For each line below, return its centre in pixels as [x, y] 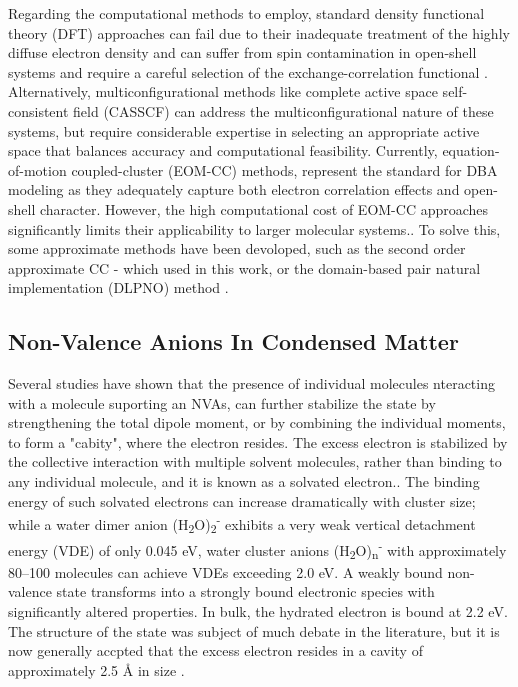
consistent [38, 110]
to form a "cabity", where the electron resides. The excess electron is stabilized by [258, 441]
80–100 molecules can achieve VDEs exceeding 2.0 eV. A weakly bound [225, 571]
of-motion [37, 169]
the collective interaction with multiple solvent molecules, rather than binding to [255, 461]
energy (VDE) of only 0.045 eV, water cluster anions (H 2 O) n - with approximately [257, 550]
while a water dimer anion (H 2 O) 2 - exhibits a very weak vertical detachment [242, 524]
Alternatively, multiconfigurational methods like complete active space [223, 91]
